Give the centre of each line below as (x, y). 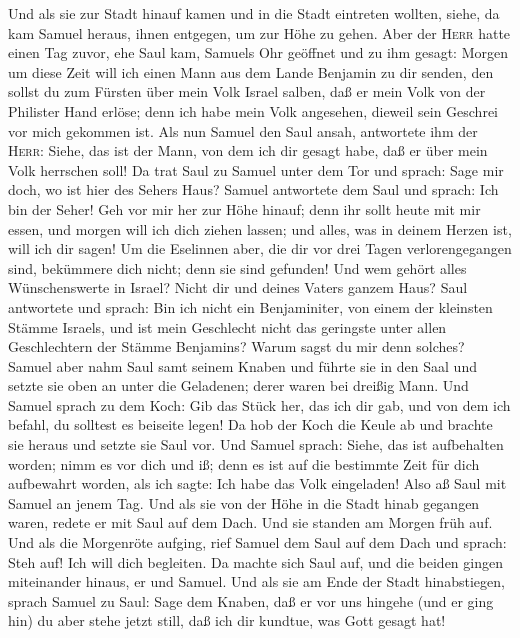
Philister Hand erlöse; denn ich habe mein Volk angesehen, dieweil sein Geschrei (253, 110)
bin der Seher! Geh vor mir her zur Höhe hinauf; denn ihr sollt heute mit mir (244, 208)
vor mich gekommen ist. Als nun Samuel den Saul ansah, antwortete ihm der (243, 130)
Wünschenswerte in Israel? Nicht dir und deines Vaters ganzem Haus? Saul (238, 287)
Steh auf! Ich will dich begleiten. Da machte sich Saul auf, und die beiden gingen (255, 561)
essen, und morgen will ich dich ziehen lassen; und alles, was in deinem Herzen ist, (260, 228)
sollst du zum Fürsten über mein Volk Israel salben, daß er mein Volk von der (247, 91)
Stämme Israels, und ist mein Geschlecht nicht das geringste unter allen (227, 326)
